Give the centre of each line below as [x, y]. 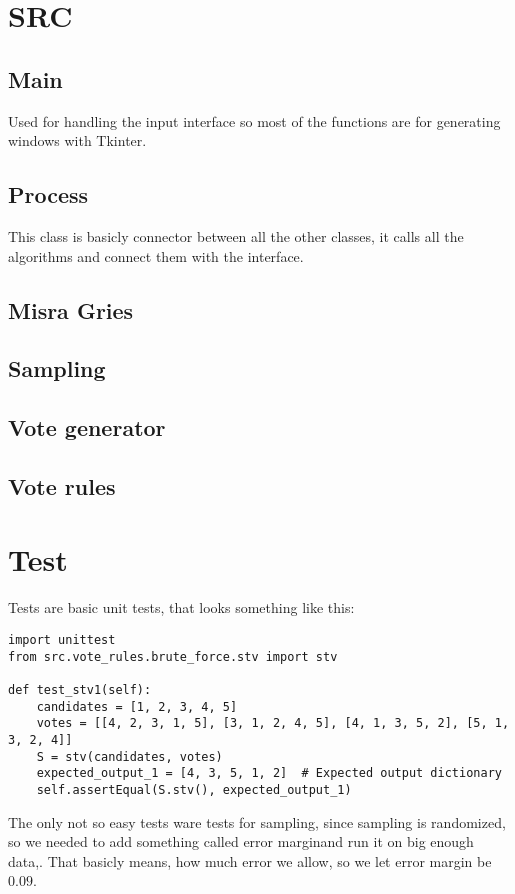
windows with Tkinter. [77, 140]
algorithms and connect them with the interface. [156, 255]
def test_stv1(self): [80, 689]
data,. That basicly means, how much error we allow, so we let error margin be [250, 860]
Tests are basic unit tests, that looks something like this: [181, 607]
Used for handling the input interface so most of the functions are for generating [254, 120]
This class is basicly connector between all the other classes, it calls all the [236, 235]
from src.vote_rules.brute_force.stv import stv [173, 656]
